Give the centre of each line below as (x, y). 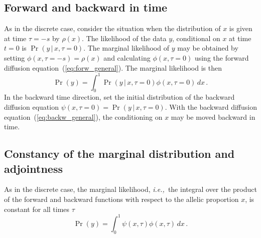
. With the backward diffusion (211, 107)
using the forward (222, 57)
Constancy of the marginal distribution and (119, 154)
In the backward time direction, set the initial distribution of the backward (119, 97)
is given (241, 28)
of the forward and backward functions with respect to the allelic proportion (121, 199)
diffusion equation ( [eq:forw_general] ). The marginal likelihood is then (113, 67)
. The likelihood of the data (124, 38)
